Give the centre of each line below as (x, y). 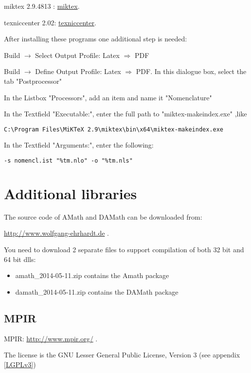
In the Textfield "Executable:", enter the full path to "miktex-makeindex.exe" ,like (125, 114)
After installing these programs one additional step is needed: (96, 39)
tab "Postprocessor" (33, 81)
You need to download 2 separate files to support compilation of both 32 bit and (124, 249)
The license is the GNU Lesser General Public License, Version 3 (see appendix (122, 355)
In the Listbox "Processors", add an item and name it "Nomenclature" (108, 97)
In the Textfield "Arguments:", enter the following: (79, 145)
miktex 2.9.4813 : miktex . (42, 6)
